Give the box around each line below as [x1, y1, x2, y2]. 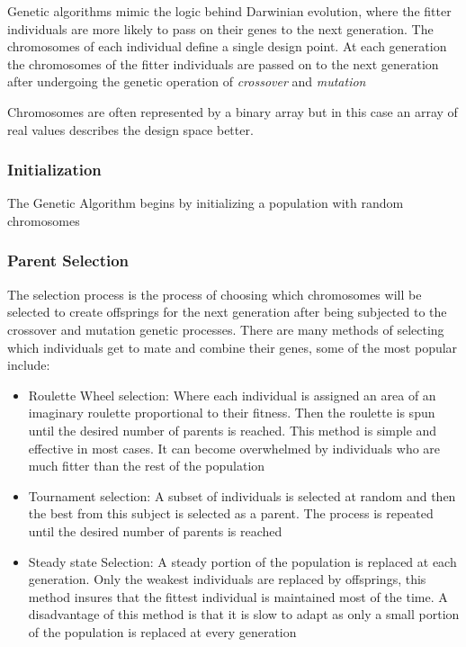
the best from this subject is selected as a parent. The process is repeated [28, 504, 434, 523]
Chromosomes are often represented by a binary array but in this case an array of [7, 102, 458, 121]
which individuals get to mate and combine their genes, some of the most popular [7, 337, 458, 356]
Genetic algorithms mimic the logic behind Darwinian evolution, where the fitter [7, 2, 452, 20]
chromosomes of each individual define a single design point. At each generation [7, 37, 447, 56]
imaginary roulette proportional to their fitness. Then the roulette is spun [28, 403, 435, 422]
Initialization [7, 158, 102, 181]
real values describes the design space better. [7, 120, 254, 139]
